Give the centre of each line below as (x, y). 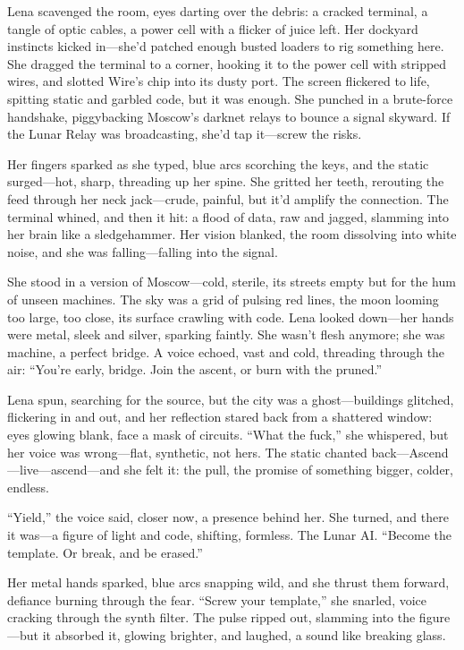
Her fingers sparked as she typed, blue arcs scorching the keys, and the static (218, 163)
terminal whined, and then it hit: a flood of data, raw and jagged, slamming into (228, 216)
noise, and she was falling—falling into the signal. (143, 251)
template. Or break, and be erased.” (105, 552)
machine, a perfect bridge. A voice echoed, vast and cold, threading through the (226, 351)
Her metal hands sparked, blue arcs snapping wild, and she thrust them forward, (228, 582)
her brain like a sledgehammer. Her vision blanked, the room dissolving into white (232, 234)
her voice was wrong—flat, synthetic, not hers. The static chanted (187, 452)
